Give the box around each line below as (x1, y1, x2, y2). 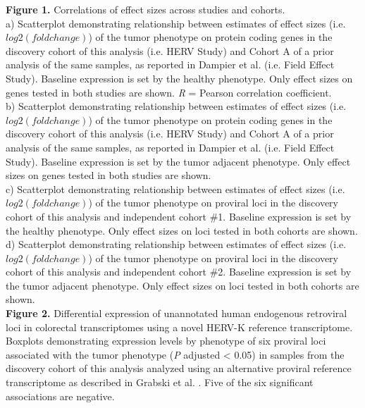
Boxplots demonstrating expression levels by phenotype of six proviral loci (6, 333, 326, 348)
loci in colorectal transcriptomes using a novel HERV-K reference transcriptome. (6, 319, 353, 334)
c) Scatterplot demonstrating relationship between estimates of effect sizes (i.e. (6, 181, 345, 196)
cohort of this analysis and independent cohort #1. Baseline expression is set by (6, 209, 352, 223)
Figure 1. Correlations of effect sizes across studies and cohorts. (6, 2, 285, 16)
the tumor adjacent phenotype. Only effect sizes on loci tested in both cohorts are (6, 278, 359, 292)
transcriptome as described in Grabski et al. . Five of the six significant (6, 375, 314, 390)
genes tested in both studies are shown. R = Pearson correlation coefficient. (6, 85, 332, 99)
